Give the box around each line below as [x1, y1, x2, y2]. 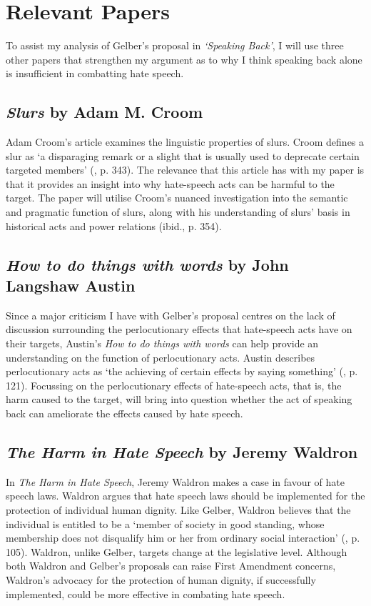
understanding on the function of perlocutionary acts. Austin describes [6, 349, 315, 364]
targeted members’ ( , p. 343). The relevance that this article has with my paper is [6, 162, 365, 177]
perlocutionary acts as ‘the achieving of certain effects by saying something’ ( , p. [6, 364, 358, 379]
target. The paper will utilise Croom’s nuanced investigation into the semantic [6, 190, 348, 205]
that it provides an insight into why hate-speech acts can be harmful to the [6, 176, 335, 191]
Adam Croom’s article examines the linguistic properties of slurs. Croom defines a [6, 134, 365, 149]
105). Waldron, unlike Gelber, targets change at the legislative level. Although [6, 544, 347, 559]
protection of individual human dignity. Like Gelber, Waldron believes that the [6, 502, 351, 517]
